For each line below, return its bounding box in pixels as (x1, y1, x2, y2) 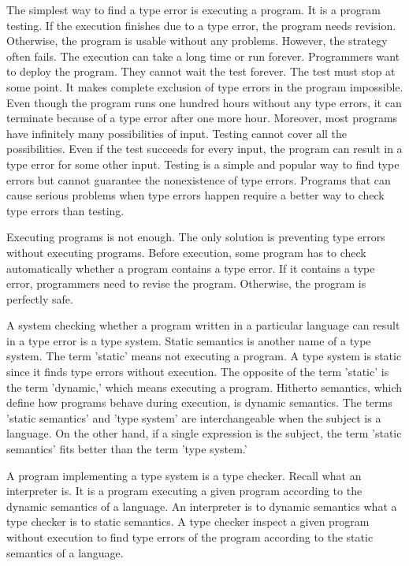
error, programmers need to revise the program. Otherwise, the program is (6, 275, 366, 292)
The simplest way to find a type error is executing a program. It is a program (6, 2, 381, 17)
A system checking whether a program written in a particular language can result (6, 317, 400, 333)
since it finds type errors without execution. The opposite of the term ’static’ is (6, 363, 389, 380)
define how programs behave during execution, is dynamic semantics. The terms (6, 394, 392, 411)
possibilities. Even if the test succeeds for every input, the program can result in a (6, 140, 403, 157)
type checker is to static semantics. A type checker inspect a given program (6, 513, 370, 530)
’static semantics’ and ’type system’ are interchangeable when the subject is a (6, 409, 381, 426)
